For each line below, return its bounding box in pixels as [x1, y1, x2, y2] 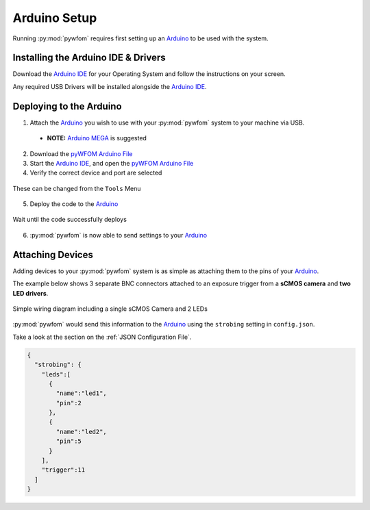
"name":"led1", [56, 390, 108, 397]
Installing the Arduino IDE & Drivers [12, 52, 166, 64]
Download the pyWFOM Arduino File [29, 149, 133, 157]
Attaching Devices [12, 248, 94, 260]
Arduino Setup [12, 10, 97, 25]
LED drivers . [12, 289, 49, 297]
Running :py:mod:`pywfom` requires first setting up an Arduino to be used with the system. [12, 34, 269, 42]
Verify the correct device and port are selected [29, 168, 162, 177]
